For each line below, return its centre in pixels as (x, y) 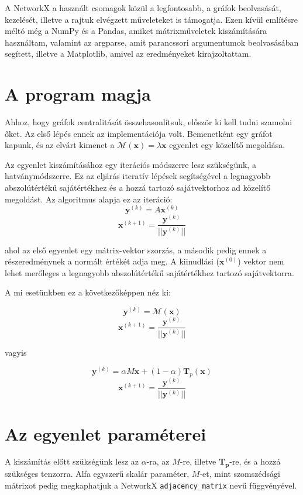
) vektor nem (261, 261)
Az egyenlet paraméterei (106, 433)
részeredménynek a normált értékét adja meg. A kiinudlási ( (112, 261)
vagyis (16, 352)
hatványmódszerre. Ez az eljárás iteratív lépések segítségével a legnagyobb (138, 176)
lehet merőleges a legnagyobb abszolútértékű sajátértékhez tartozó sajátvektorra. (149, 272)
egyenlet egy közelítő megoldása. (227, 145)
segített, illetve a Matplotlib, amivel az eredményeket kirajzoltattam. (128, 54)
